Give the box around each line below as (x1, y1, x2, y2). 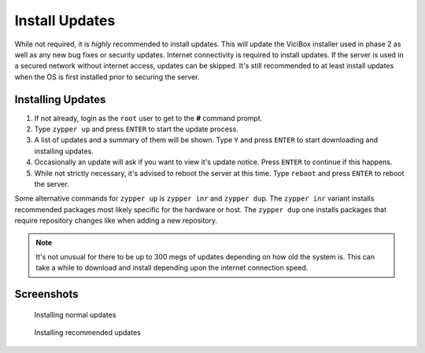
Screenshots (14, 288, 79, 301)
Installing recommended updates (34, 328, 141, 337)
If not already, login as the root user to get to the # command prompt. (34, 113, 263, 123)
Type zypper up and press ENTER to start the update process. (34, 124, 239, 134)
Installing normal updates (34, 310, 116, 319)
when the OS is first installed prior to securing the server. (14, 72, 200, 82)
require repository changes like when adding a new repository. (14, 216, 218, 226)
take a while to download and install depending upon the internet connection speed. (35, 263, 309, 273)
